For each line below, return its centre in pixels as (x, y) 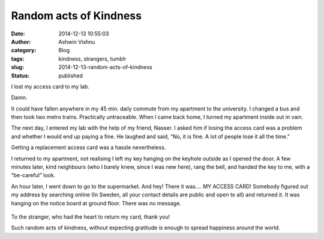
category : (24, 50)
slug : (17, 67)
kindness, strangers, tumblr (92, 59)
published (71, 76)
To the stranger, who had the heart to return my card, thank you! (91, 217)
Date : (18, 34)
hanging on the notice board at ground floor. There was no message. (96, 203)
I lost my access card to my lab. (50, 86)
